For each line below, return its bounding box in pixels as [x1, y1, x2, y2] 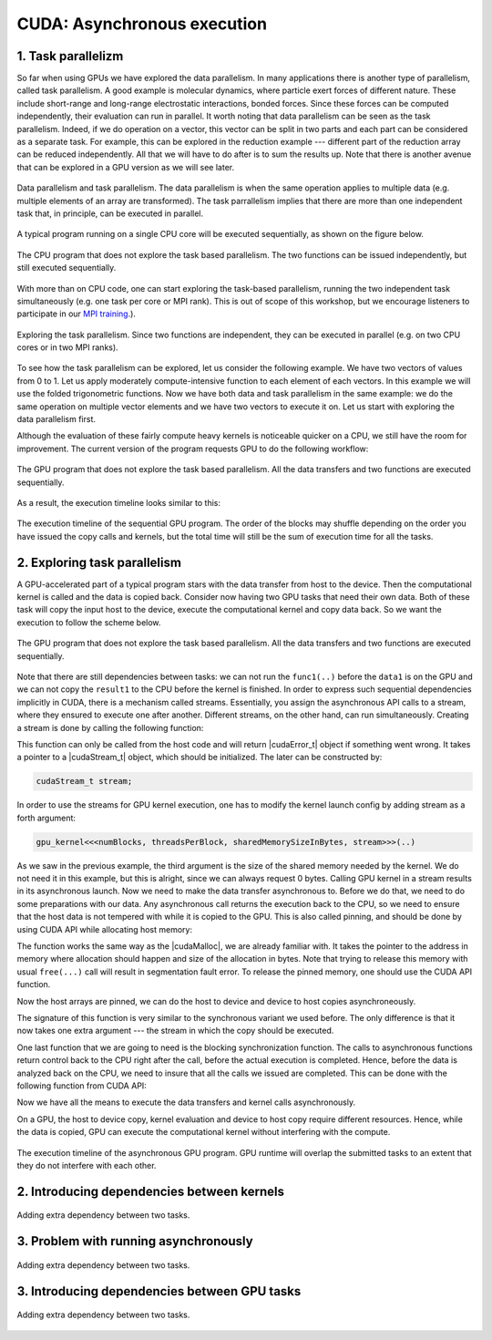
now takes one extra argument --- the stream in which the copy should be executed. [16, 1026, 334, 1036]
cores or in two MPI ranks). [16, 342, 118, 353]
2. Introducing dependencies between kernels [16, 1183, 284, 1199]
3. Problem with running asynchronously [16, 1233, 254, 1249]
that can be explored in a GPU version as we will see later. [16, 161, 235, 172]
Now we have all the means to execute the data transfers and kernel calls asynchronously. [16, 1097, 355, 1108]
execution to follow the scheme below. [16, 616, 161, 628]
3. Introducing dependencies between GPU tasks [16, 1283, 302, 1299]
